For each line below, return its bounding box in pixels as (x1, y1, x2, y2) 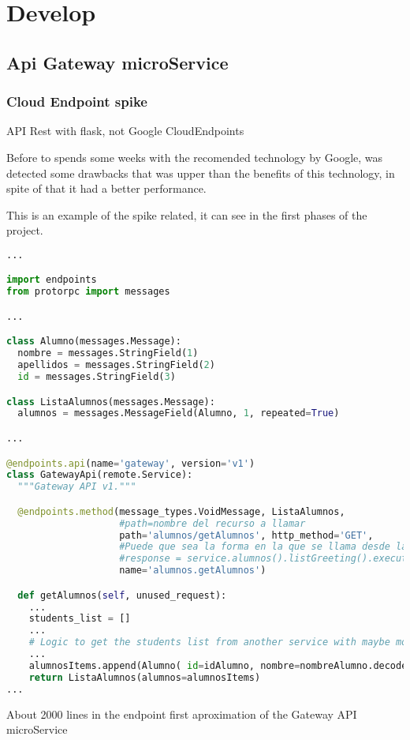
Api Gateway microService (6, 50, 229, 74)
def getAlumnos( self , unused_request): (17, 589, 227, 601)
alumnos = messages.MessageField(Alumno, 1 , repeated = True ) (17, 408, 340, 419)
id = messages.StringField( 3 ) (17, 371, 176, 383)
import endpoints (6, 274, 97, 286)
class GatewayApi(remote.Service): (6, 469, 193, 481)
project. (6, 222, 43, 239)
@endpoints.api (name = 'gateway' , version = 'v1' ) (6, 457, 255, 469)
